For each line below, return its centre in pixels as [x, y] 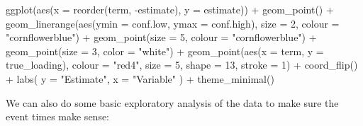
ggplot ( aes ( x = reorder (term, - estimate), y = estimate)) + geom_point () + [170, 9]
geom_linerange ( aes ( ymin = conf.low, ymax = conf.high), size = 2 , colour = [173, 23]
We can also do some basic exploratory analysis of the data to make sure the [172, 102]
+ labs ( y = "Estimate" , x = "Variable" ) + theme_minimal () [140, 78]
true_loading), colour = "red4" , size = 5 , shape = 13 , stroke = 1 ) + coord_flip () [182, 65]
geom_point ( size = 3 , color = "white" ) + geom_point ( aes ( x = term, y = [165, 51]
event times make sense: [58, 116]
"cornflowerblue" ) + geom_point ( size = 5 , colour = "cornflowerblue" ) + [161, 37]
